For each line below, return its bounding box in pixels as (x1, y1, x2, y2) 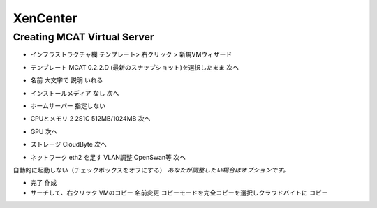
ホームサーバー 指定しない (30, 101, 106, 110)
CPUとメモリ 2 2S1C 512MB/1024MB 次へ (30, 114, 151, 123)
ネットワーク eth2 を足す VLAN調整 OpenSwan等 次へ (30, 153, 186, 161)
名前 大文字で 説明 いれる (30, 76, 103, 84)
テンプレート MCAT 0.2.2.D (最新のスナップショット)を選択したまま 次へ (30, 63, 239, 71)
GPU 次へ (30, 127, 58, 135)
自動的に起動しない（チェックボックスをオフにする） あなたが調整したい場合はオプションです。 (13, 165, 290, 174)
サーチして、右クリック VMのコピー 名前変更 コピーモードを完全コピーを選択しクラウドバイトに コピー (30, 188, 328, 197)
